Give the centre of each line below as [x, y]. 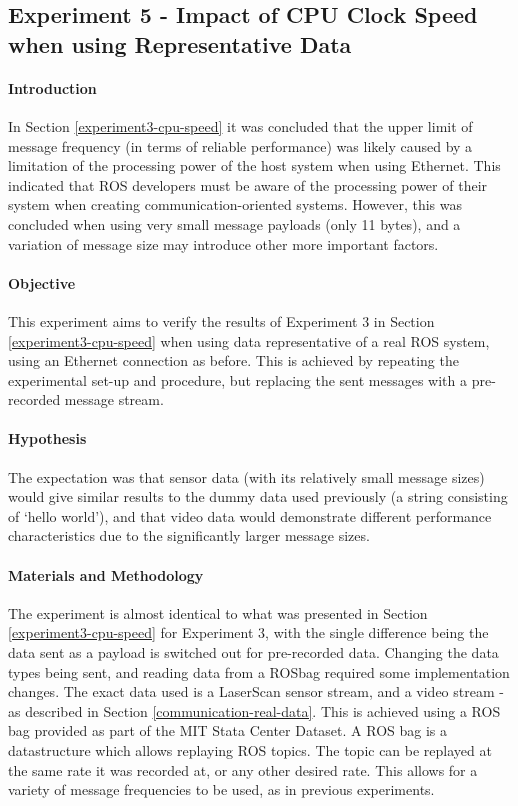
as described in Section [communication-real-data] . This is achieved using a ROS [254, 710]
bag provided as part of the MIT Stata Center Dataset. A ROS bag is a [227, 730]
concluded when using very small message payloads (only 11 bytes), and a [234, 223]
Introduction [52, 87]
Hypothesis [47, 438]
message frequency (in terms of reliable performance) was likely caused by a [240, 145]
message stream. [114, 399]
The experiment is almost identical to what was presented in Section [218, 612]
